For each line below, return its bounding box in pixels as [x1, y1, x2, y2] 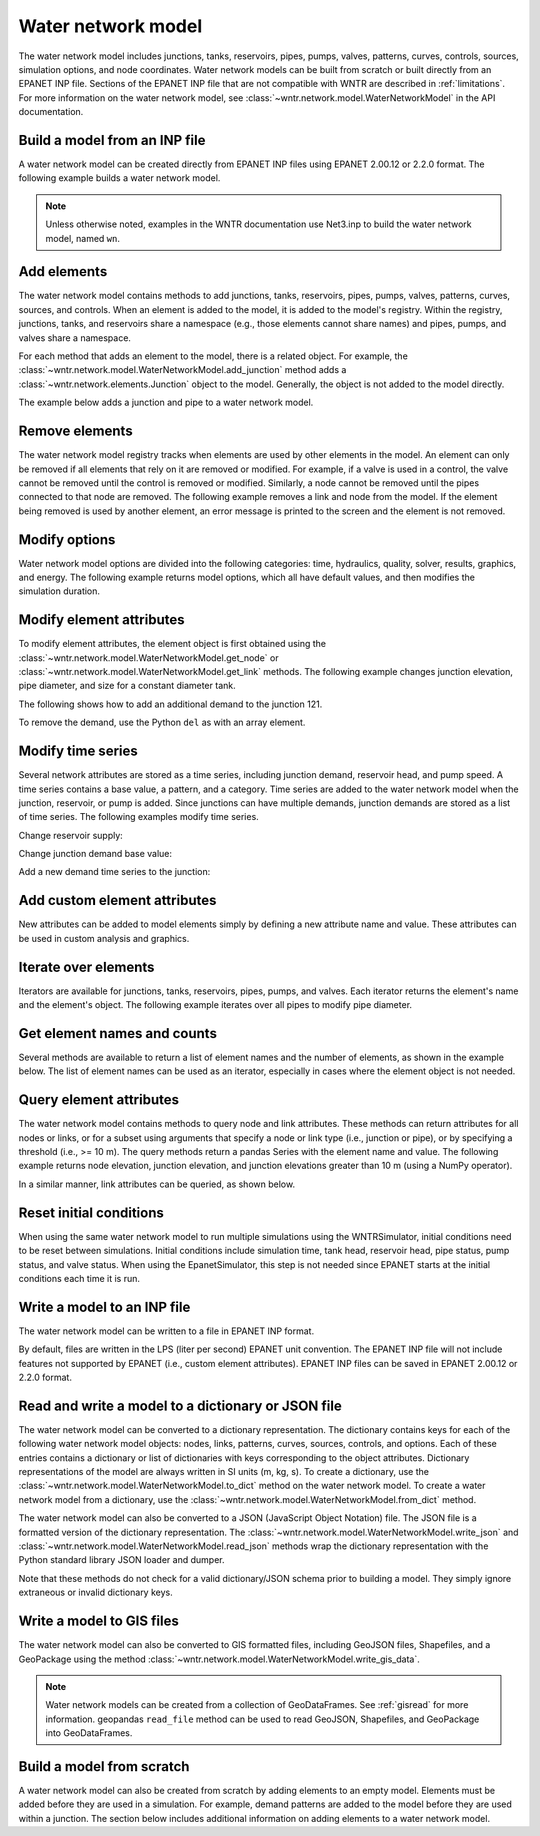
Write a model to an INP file [18, 1298, 191, 1315]
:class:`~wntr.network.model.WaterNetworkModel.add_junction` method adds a [18, 364, 347, 376]
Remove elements [18, 423, 134, 440]
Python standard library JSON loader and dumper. [18, 1554, 225, 1566]
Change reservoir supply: [18, 829, 124, 841]
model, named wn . [45, 232, 120, 244]
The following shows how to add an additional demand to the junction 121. [18, 698, 323, 710]
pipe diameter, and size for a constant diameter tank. [18, 680, 236, 692]
